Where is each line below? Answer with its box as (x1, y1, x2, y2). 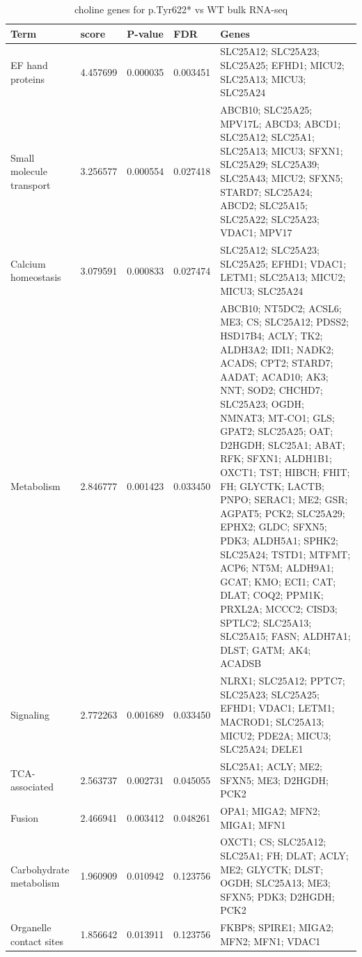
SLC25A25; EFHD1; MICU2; (220, 58, 345, 72)
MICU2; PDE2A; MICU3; (220, 728, 331, 742)
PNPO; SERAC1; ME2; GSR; (220, 492, 348, 507)
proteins (10, 71, 45, 86)
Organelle (10, 920, 52, 935)
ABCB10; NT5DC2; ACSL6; (220, 300, 342, 315)
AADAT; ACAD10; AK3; (220, 369, 329, 383)
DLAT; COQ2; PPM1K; (220, 588, 324, 602)
